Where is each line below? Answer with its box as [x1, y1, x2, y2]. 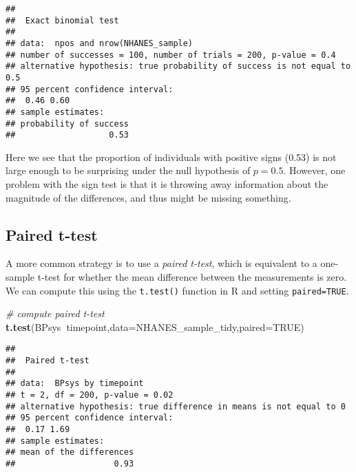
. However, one [283, 163, 346, 178]
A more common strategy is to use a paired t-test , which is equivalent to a [6, 256, 317, 270]
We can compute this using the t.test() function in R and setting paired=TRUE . [6, 283, 349, 297]
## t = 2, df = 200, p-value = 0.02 [6, 390, 174, 400]
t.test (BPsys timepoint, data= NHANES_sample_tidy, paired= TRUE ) [6, 319, 304, 334]
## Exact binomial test [6, 15, 119, 25]
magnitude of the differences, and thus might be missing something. [6, 190, 291, 204]
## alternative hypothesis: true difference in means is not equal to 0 [6, 401, 346, 411]
